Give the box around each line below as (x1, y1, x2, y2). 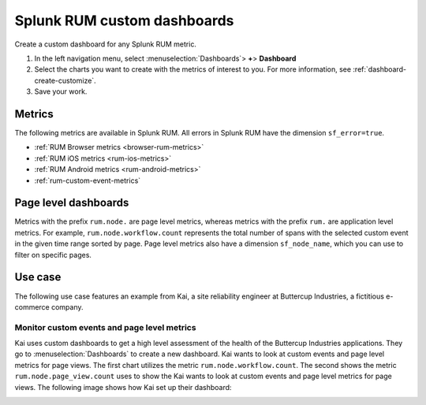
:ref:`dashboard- (352, 65, 406, 74)
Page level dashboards (14, 196, 129, 210)
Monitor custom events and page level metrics (14, 321, 196, 333)
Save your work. (34, 87, 88, 96)
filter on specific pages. (14, 250, 92, 259)
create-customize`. (34, 76, 96, 85)
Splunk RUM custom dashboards (14, 12, 234, 29)
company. (51, 302, 84, 311)
